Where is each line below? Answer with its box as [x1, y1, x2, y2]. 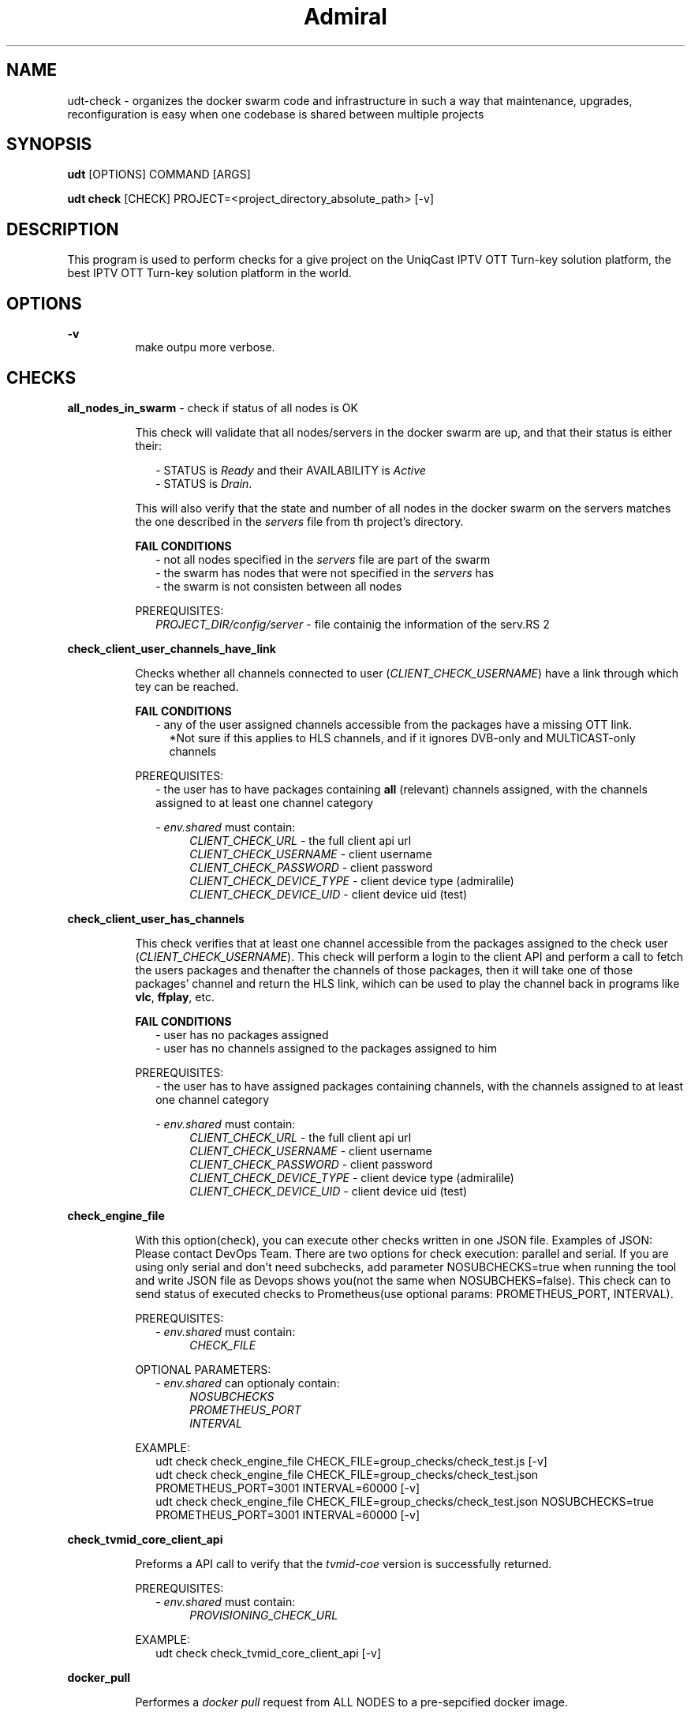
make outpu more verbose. [135, 340, 275, 355]
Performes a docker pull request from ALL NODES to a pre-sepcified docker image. [135, 1694, 568, 1709]
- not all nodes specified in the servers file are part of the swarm [155, 552, 491, 566]
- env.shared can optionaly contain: [155, 1375, 340, 1390]
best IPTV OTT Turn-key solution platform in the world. [67, 266, 352, 280]
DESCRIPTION [6, 219, 119, 239]
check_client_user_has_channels [67, 911, 245, 925]
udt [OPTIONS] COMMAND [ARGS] [67, 167, 251, 182]
